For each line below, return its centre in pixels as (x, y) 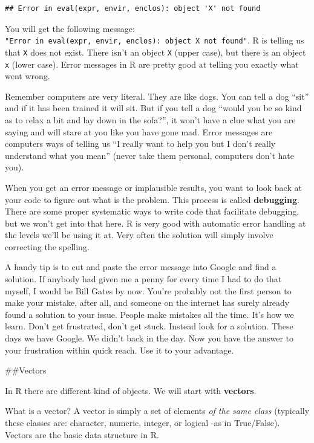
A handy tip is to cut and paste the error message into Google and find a (141, 267)
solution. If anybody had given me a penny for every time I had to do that (143, 279)
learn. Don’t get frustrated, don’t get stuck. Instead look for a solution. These (149, 326)
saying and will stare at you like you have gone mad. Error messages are (139, 131)
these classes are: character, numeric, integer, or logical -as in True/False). (142, 422)
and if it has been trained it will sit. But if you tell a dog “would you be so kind (153, 108)
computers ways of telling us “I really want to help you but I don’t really (140, 144)
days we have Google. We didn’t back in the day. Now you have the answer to (149, 338)
